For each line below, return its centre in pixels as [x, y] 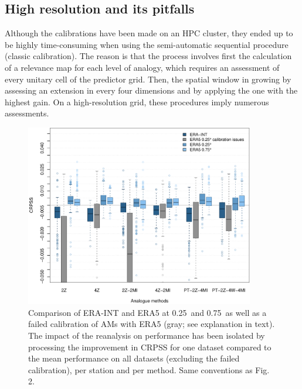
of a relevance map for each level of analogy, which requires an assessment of [142, 67]
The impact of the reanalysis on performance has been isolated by [147, 335]
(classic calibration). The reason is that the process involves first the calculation [148, 56]
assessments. [27, 113]
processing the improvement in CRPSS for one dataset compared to [150, 347]
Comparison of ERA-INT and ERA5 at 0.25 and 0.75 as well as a [147, 312]
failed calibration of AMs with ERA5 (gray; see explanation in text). [152, 324]
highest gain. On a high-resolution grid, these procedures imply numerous [137, 101]
